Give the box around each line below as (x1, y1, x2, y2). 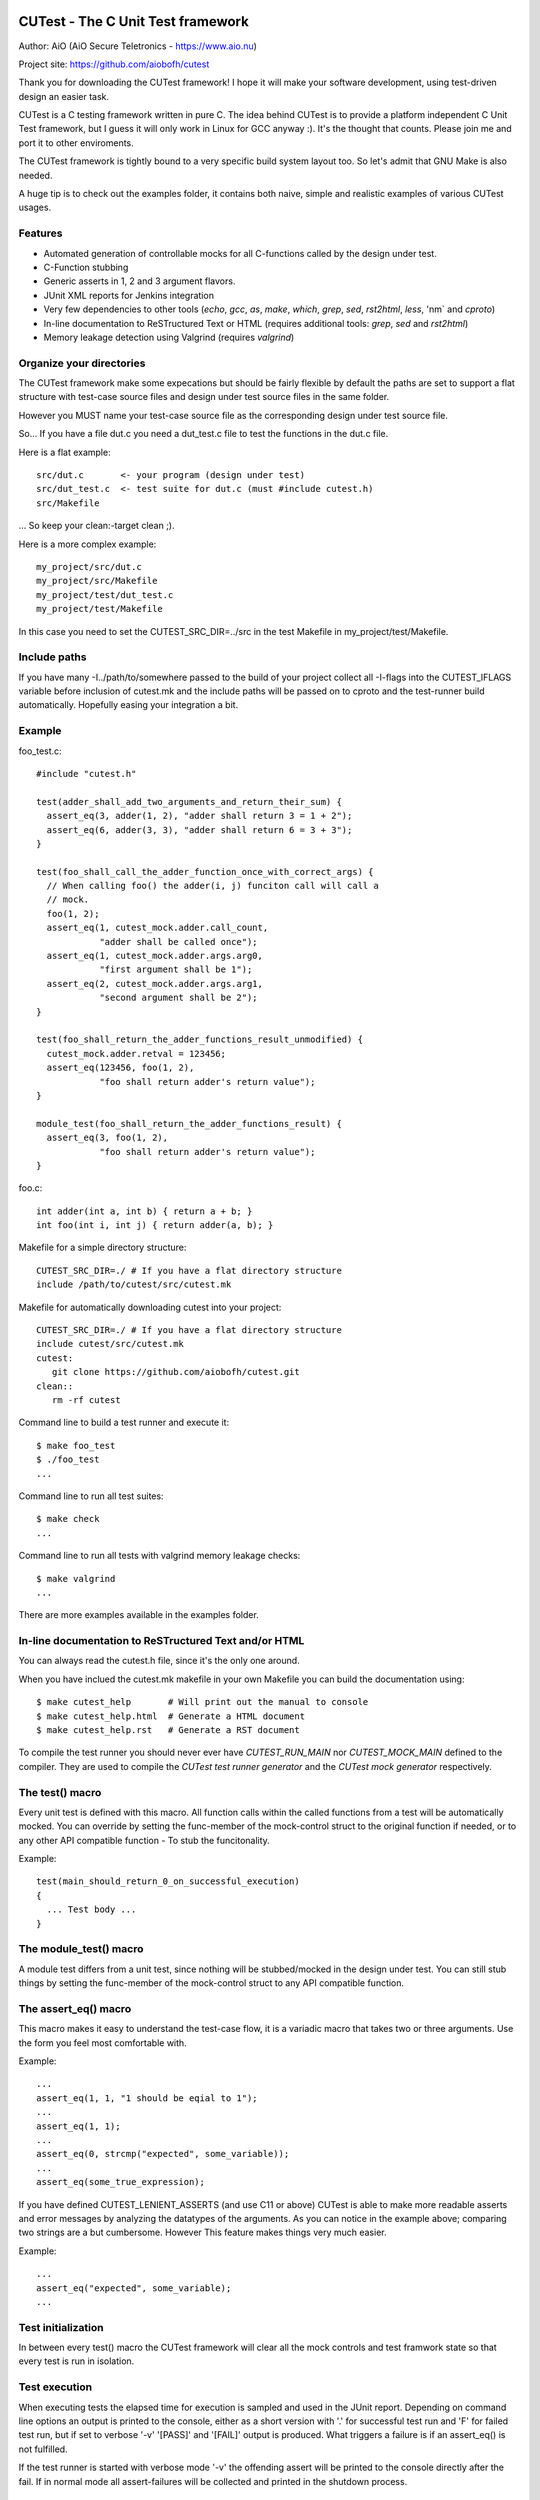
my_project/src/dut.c (36, 561, 142, 572)
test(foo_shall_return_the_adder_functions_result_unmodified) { (36, 1034, 364, 1045)
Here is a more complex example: (18, 538, 157, 550)
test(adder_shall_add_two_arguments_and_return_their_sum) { (36, 796, 342, 807)
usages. (18, 201, 52, 214)
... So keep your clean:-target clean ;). (18, 520, 175, 532)
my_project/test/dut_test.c (36, 589, 174, 600)
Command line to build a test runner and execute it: (18, 1416, 230, 1429)
